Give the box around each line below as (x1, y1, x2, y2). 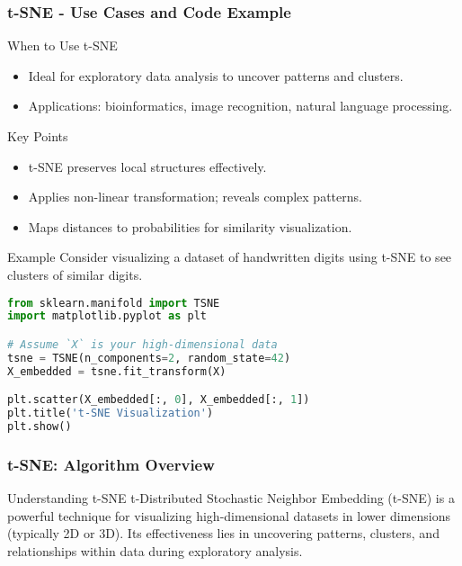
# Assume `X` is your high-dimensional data (7, 337, 278, 351)
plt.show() (7, 420, 72, 433)
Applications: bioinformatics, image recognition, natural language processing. (28, 96, 453, 115)
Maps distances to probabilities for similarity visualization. (28, 217, 352, 236)
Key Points (7, 127, 68, 145)
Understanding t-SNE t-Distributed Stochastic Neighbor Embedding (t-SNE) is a (7, 489, 455, 508)
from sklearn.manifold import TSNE (7, 296, 220, 310)
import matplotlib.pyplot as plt (7, 310, 207, 323)
